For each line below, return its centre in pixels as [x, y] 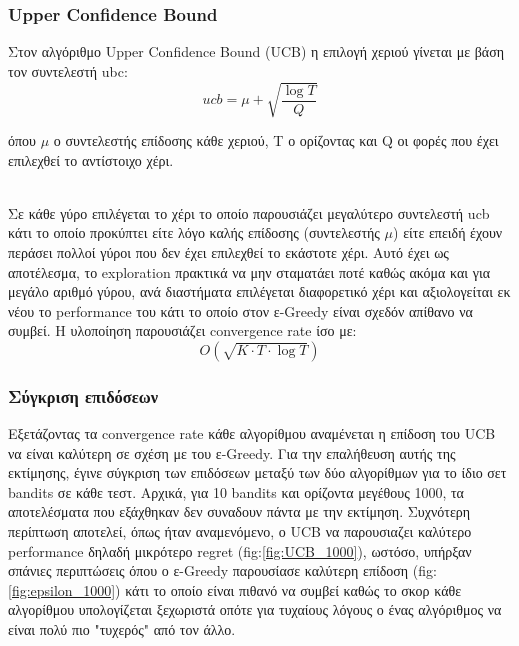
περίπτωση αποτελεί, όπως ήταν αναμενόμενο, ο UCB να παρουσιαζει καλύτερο [240, 531]
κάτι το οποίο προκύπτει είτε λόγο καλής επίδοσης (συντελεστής [194, 232]
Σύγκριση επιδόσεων [83, 395]
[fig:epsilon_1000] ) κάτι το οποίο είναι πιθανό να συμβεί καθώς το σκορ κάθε [235, 589]
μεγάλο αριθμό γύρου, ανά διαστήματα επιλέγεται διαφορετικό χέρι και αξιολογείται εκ [259, 291]
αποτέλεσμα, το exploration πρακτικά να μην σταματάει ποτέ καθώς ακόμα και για [249, 271]
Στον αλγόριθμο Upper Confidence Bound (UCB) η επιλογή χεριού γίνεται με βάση [256, 51]
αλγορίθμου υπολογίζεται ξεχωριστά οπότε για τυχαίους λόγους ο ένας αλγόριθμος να [255, 609]
